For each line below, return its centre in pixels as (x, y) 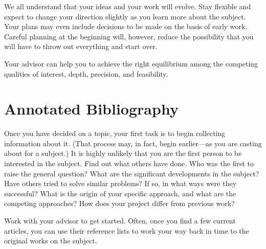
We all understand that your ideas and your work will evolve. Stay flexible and (128, 6)
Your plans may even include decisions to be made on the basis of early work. (126, 26)
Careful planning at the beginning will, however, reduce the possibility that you (129, 36)
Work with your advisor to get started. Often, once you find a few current (120, 221)
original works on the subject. (51, 241)
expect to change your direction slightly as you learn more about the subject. (125, 16)
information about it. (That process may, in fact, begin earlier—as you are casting (133, 143)
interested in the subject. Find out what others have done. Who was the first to (129, 163)
